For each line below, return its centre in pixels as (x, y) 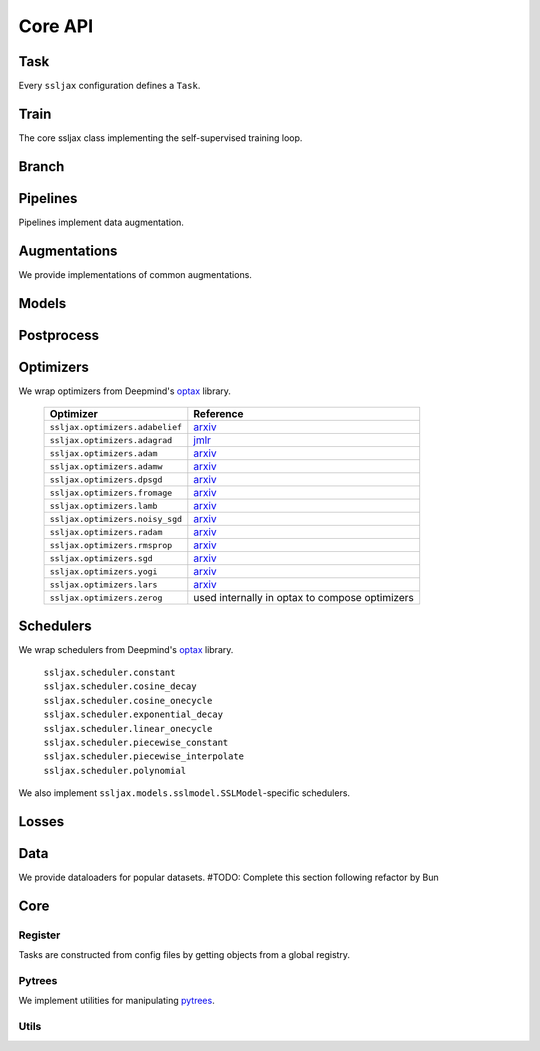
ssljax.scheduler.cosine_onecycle (128, 700)
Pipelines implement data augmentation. (101, 222)
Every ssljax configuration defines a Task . (109, 86)
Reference (218, 414)
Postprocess (59, 335)
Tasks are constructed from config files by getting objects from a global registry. (184, 955)
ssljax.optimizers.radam (106, 531)
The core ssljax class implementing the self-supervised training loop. (160, 137)
